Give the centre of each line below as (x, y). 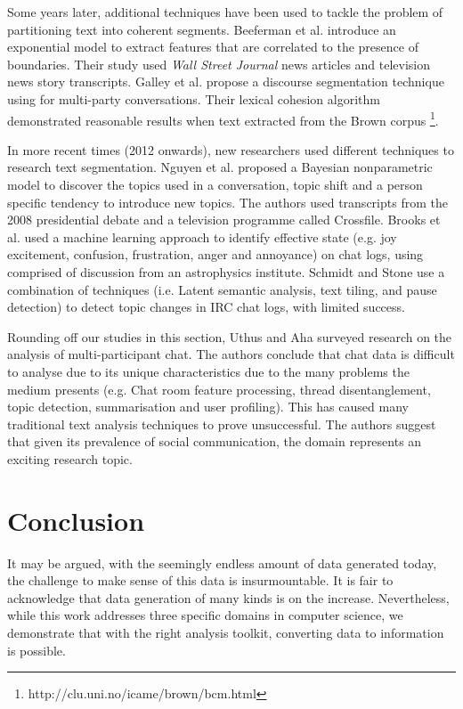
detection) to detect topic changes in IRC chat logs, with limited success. (206, 307)
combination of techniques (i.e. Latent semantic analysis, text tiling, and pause (222, 289)
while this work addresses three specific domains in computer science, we (205, 615)
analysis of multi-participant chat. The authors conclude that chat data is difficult (231, 354)
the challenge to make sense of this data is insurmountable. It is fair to (200, 580)
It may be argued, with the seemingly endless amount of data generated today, (222, 562)
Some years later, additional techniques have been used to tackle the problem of (225, 12)
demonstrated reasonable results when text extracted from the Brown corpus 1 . (223, 118)
